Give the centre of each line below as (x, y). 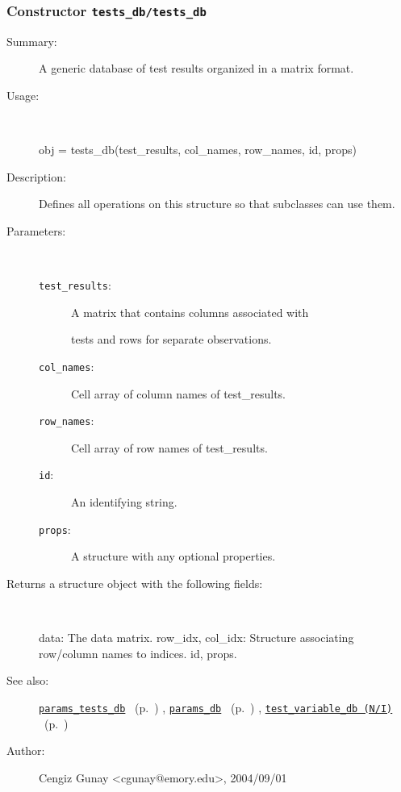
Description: (36, 176)
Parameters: (36, 230)
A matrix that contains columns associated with (190, 312)
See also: (28, 680)
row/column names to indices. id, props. (138, 653)
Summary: (32, 41)
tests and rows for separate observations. (171, 339)
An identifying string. (124, 502)
